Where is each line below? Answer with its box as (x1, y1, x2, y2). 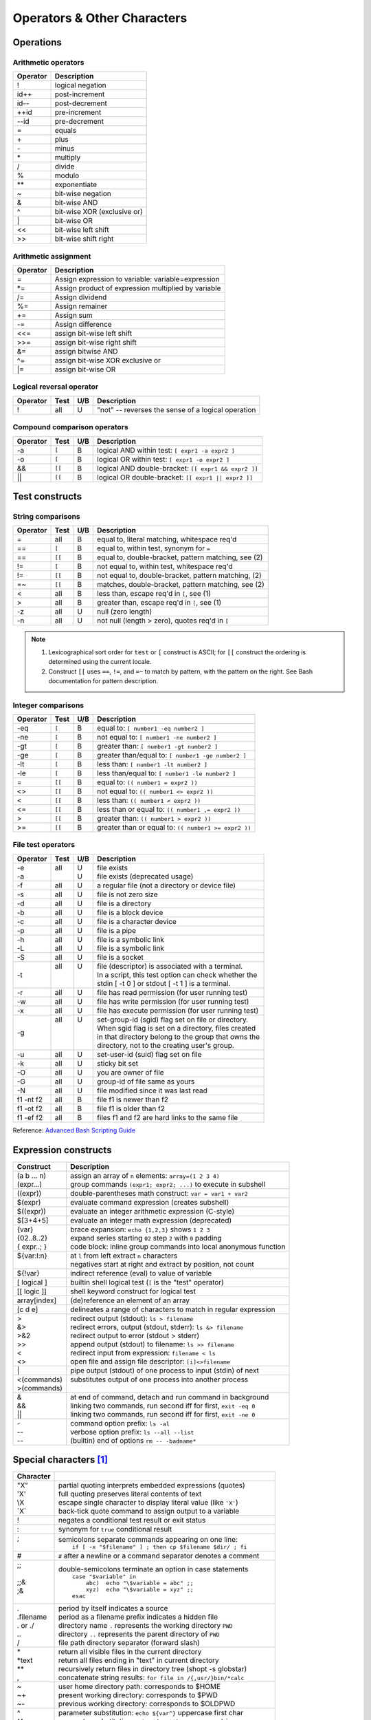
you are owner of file (97, 1067, 164, 1077)
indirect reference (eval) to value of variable (69, 1268, 212, 1278)
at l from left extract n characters (69, 1251, 178, 1260)
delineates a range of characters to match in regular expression (69, 1304, 276, 1314)
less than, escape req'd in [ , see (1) (97, 589, 211, 599)
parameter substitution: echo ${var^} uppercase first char (58, 1708, 244, 1718)
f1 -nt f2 (16, 1095, 43, 1104)
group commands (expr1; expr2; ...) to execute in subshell (69, 1179, 266, 1189)
